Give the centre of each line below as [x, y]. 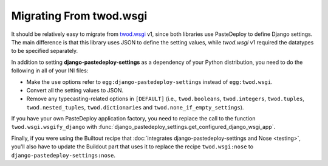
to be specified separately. [45, 51]
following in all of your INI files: [50, 71]
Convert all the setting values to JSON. [75, 90]
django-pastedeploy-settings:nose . [63, 155]
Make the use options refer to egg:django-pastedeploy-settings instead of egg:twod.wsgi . [149, 81]
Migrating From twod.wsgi [79, 16]
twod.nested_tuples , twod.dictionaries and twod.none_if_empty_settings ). [135, 107]
